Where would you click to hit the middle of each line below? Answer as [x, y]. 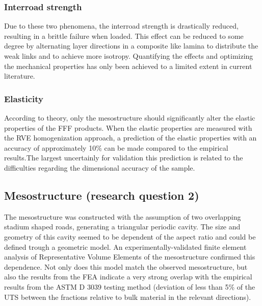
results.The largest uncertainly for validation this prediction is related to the [124, 158]
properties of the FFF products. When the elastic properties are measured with [128, 127]
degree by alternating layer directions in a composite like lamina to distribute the [131, 46]
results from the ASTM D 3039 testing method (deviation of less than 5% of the [130, 286]
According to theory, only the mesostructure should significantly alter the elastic [130, 117]
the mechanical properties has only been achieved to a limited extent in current [128, 66]
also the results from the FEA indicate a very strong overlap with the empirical [128, 277]
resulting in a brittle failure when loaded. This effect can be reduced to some [124, 36]
